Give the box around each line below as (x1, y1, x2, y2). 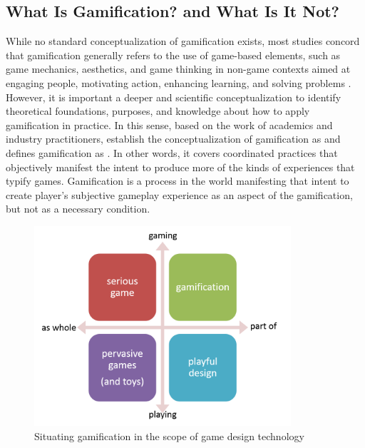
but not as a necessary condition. (6, 201, 150, 216)
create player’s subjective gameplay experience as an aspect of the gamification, (6, 187, 353, 202)
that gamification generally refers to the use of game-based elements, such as (6, 47, 341, 62)
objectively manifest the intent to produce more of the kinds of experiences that (6, 159, 355, 174)
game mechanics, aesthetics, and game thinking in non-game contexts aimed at (6, 61, 351, 76)
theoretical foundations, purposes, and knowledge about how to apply (6, 103, 310, 118)
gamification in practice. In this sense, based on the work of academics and (6, 117, 333, 132)
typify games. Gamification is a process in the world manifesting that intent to (6, 173, 349, 188)
